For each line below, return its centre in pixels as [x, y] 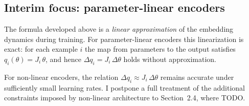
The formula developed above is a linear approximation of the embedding [119, 29]
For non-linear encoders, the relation [61, 77]
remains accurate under [197, 77]
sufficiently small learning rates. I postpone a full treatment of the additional [125, 87]
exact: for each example [41, 49]
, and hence [63, 59]
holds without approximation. [170, 59]
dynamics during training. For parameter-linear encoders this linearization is [124, 39]
